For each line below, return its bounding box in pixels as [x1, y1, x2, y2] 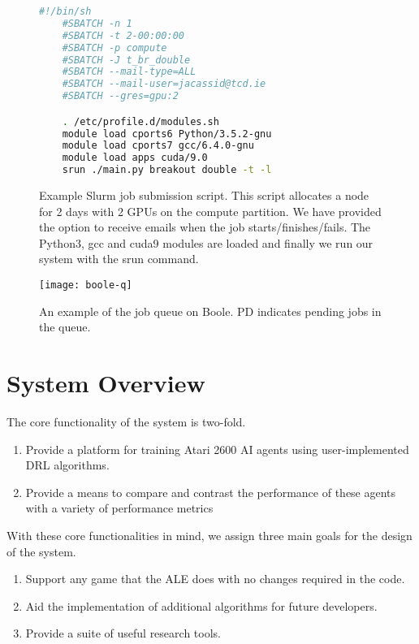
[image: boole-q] [39, 279, 132, 291]
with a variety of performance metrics [25, 499, 214, 516]
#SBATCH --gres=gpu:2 [62, 90, 179, 102]
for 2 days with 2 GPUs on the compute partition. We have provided [39, 202, 382, 219]
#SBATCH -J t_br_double [62, 54, 191, 66]
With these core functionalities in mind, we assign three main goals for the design [6, 526, 413, 543]
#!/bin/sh [39, 6, 92, 17]
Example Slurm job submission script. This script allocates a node [39, 187, 369, 204]
